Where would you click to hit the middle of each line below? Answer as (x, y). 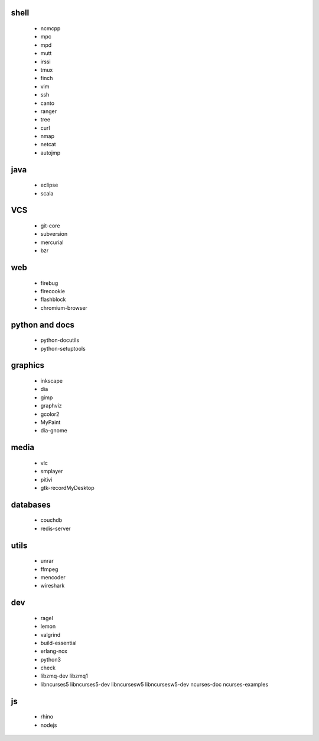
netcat (48, 145)
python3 (51, 659)
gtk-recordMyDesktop (67, 487)
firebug (49, 283)
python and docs (43, 325)
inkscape (52, 381)
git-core (50, 226)
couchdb (51, 520)
